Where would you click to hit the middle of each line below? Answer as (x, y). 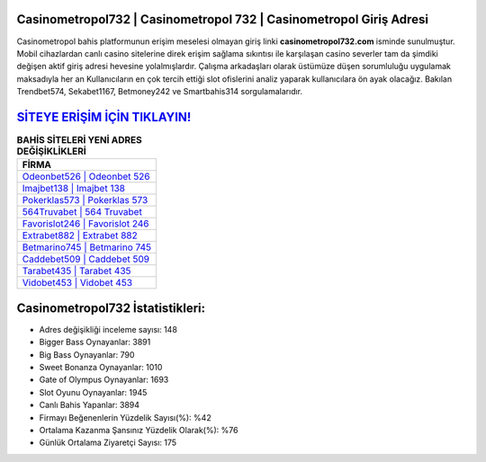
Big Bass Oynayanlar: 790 (87, 354)
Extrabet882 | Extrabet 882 (80, 235)
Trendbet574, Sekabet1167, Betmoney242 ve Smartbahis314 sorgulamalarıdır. (160, 92)
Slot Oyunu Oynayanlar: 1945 (93, 392)
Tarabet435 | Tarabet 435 (76, 271)
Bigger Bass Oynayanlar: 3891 (95, 342)
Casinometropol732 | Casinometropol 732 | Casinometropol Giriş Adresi (223, 19)
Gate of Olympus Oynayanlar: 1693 (104, 380)
